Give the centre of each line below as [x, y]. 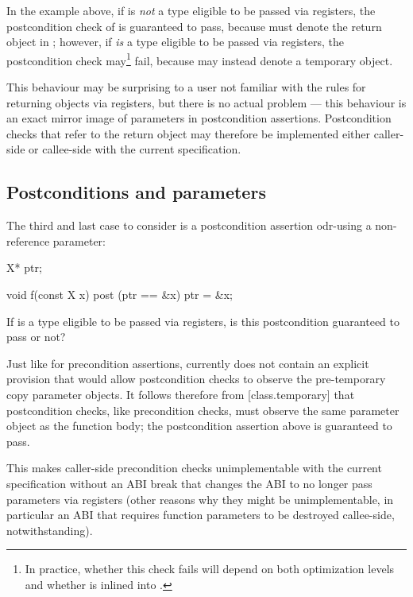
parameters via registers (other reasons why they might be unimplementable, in [200, 499]
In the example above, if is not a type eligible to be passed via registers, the [191, 10]
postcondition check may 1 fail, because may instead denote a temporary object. [200, 59]
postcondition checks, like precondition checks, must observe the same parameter [203, 410]
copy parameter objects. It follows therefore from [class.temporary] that [181, 394]
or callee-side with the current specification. [135, 149]
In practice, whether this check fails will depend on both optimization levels [210, 569]
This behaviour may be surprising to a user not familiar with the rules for [186, 87]
